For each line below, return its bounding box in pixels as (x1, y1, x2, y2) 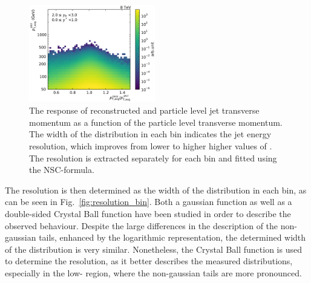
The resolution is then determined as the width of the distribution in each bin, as (5, 183, 307, 196)
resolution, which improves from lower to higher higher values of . (29, 140, 272, 152)
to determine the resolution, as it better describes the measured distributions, (5, 255, 293, 267)
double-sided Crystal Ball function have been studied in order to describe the (5, 207, 291, 220)
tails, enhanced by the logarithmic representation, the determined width (39, 231, 306, 244)
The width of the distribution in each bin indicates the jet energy (29, 128, 272, 140)
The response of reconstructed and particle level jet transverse (29, 104, 260, 117)
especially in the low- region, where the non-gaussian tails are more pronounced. (5, 266, 302, 279)
